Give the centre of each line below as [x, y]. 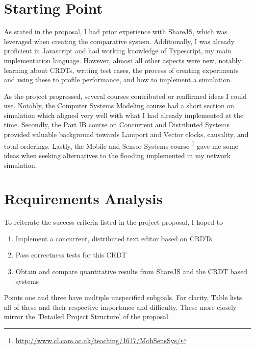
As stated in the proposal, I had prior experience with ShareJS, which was [116, 32]
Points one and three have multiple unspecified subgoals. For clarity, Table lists [123, 297]
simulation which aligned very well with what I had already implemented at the [124, 115]
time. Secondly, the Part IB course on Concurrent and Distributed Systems [117, 125]
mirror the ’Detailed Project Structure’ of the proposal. [87, 316]
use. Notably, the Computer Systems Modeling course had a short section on [119, 105]
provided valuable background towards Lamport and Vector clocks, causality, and [126, 134]
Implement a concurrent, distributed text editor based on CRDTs [114, 238]
